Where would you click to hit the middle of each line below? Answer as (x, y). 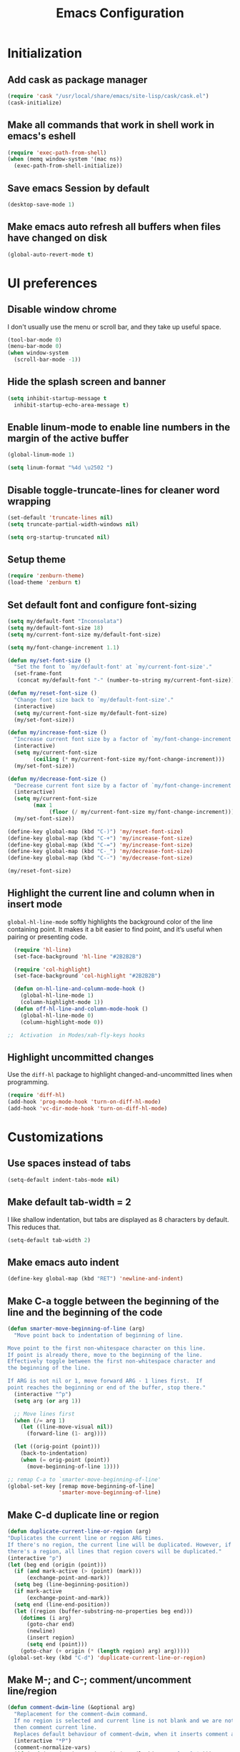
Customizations (55, 1137)
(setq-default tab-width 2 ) (49, 1240)
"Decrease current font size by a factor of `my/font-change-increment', (126, 785)
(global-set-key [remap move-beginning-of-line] (81, 1486)
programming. (28, 1082)
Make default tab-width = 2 (69, 1202)
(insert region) (50, 1638)
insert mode (35, 904)
